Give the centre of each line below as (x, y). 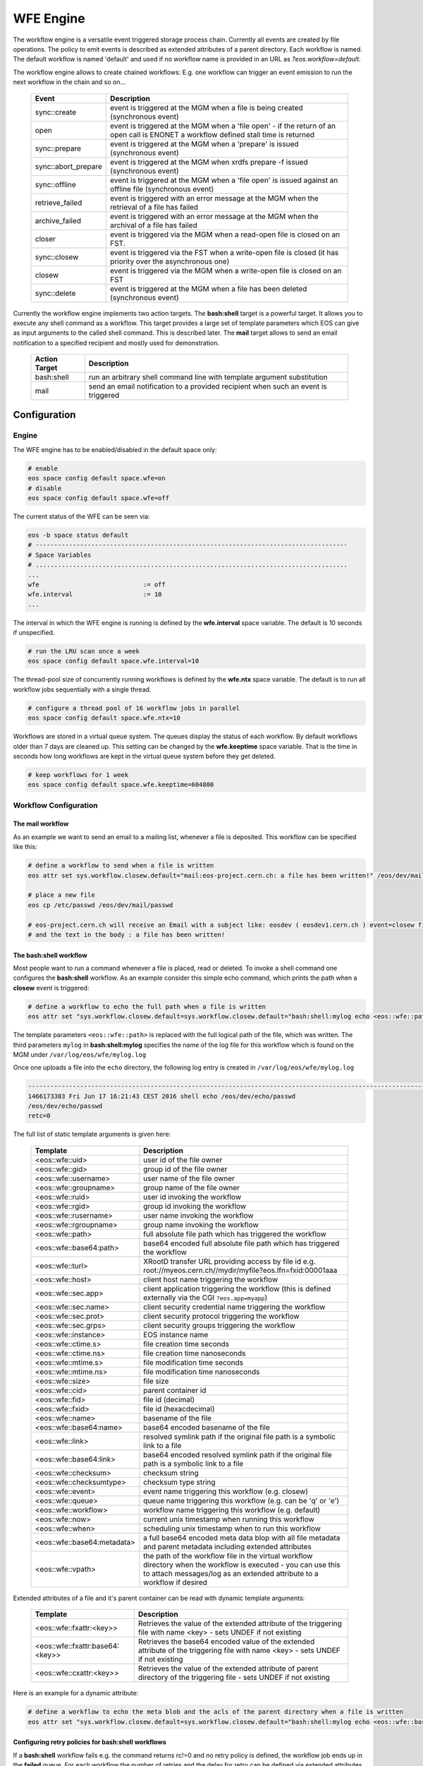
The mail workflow (41, 824)
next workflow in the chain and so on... (69, 82)
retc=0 (39, 1116)
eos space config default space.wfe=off (98, 498)
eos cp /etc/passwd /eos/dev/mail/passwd (100, 905)
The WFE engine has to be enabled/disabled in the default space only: (115, 449)
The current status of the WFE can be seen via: (82, 516)
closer (45, 239)
